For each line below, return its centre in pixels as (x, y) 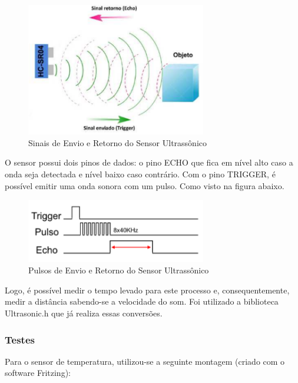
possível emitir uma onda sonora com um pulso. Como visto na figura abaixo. (145, 185)
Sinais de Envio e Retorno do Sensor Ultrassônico (117, 142)
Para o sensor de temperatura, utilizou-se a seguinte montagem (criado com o (145, 361)
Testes (20, 339)
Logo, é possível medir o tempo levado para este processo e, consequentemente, (147, 290)
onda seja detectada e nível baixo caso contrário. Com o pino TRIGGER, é (140, 174)
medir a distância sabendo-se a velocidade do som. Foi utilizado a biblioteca (142, 301)
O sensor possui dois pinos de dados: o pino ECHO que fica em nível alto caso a (149, 162)
